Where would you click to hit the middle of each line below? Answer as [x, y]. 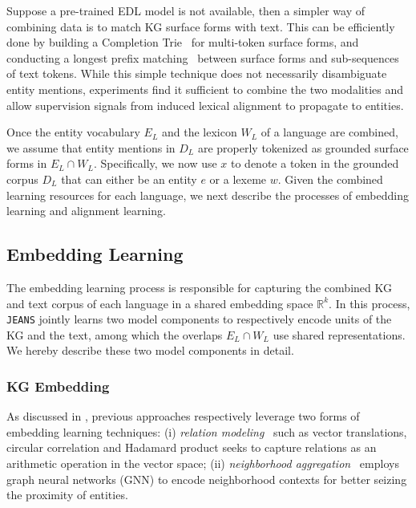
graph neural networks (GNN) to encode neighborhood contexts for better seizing [207, 479]
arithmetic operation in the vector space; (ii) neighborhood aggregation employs [203, 463]
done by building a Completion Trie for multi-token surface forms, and [183, 42]
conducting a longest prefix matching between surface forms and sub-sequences [203, 57]
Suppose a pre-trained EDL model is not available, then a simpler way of [186, 10]
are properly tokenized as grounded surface [303, 147]
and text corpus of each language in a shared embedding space [160, 303]
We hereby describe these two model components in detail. [150, 350]
